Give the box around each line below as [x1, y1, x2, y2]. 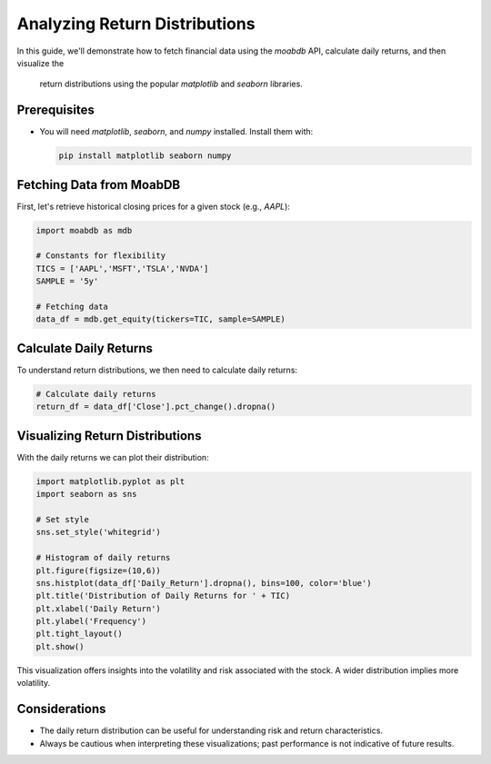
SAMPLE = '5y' [35, 276, 99, 286]
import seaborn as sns [35, 489, 137, 500]
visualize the [16, 57, 65, 68]
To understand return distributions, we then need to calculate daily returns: [16, 364, 298, 375]
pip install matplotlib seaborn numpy [58, 151, 232, 161]
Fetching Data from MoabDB [16, 177, 181, 193]
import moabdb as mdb [35, 225, 133, 235]
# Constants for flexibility [35, 251, 166, 261]
